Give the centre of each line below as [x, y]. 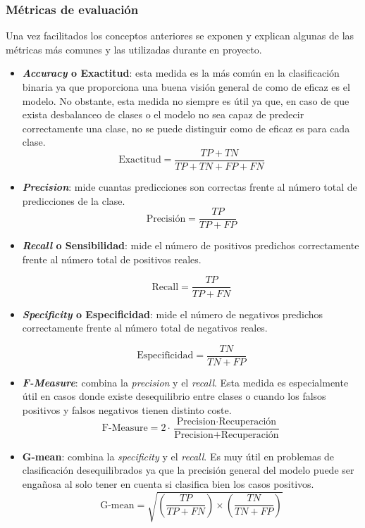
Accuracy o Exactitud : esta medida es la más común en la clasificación [181, 73]
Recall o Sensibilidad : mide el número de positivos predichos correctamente [191, 245]
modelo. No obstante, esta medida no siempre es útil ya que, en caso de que [186, 100]
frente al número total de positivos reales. [112, 259]
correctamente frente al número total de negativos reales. [145, 328]
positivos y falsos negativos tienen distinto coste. [127, 409]
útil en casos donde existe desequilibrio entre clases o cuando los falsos [174, 396]
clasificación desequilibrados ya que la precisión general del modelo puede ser [188, 470]
